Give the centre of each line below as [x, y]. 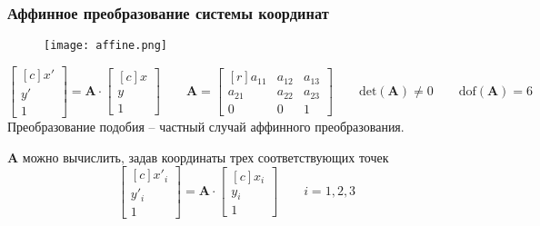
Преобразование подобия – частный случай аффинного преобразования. [206, 126]
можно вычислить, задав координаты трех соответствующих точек [205, 157]
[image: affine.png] [106, 46]
